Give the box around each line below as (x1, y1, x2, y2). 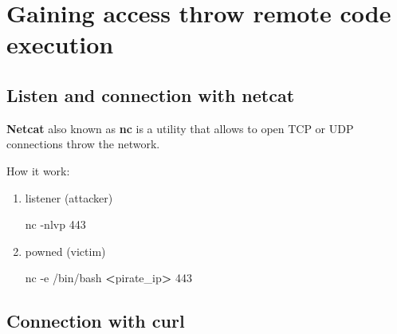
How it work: (6, 162, 70, 179)
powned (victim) (25, 242, 106, 259)
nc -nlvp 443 (25, 216, 86, 233)
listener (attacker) (25, 189, 113, 206)
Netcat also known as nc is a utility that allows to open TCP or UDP (6, 120, 354, 136)
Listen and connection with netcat (6, 82, 295, 107)
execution (6, 28, 114, 61)
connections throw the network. (6, 136, 160, 152)
